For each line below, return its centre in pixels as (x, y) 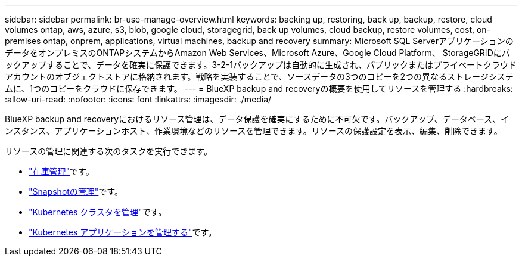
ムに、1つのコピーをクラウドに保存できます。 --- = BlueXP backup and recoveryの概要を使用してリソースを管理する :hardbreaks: (259, 88)
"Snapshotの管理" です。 (76, 192)
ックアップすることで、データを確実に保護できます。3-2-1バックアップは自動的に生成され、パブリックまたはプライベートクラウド (261, 65)
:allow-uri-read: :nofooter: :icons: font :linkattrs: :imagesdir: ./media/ (138, 99)
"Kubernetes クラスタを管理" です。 (98, 212)
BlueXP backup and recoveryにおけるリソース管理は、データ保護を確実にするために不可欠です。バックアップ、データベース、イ (257, 119)
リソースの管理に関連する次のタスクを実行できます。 (108, 151)
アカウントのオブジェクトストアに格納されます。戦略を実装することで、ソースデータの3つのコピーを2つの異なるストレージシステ (259, 77)
